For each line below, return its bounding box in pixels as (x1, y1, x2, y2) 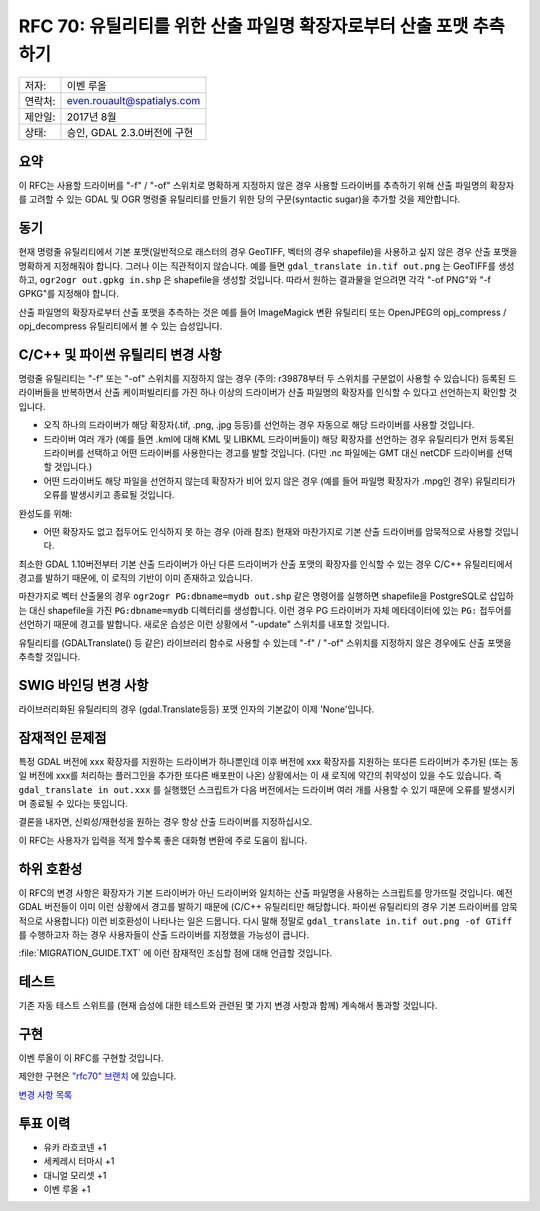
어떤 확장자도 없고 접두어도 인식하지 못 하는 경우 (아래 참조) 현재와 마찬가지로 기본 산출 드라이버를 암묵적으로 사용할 (43, 525, 493, 537)
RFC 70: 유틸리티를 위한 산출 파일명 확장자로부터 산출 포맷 (18, 15, 469, 37)
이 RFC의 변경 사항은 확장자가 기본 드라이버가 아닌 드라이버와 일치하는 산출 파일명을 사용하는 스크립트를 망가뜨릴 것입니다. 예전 (18, 886, 514, 899)
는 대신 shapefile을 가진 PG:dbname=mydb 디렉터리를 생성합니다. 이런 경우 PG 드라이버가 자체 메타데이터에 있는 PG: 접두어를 (18, 604, 512, 616)
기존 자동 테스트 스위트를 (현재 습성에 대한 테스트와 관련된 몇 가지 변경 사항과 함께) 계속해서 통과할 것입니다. (18, 1000, 438, 1012)
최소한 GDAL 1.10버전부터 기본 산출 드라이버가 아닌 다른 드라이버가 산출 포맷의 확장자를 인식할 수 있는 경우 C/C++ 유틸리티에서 (18, 558, 513, 570)
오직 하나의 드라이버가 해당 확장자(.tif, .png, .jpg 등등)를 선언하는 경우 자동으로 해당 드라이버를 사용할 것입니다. (43, 419, 475, 431)
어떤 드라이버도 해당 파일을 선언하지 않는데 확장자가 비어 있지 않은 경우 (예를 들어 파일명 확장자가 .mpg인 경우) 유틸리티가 (43, 475, 516, 487)
